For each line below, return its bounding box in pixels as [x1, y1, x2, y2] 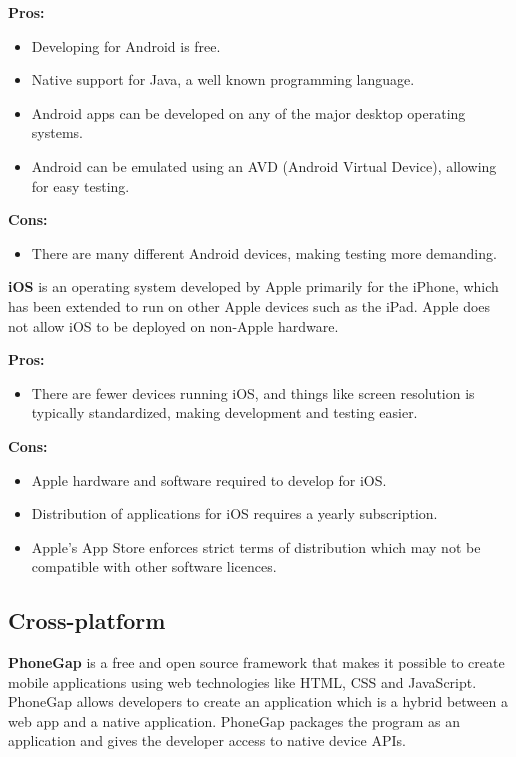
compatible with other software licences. [31, 556, 277, 577]
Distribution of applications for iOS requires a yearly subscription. [31, 503, 438, 524]
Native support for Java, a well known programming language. [31, 69, 415, 90]
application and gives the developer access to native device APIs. [8, 730, 406, 751]
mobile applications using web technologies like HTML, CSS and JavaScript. [8, 671, 477, 692]
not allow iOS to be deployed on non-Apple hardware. [8, 315, 339, 336]
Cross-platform [8, 605, 166, 636]
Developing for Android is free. [31, 35, 221, 56]
